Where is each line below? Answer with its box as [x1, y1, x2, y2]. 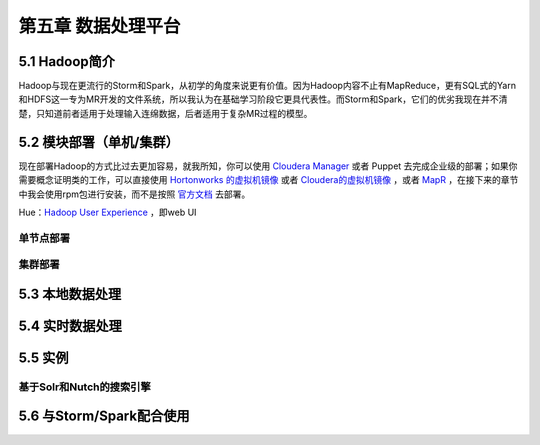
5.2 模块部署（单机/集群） [18, 133, 179, 150]
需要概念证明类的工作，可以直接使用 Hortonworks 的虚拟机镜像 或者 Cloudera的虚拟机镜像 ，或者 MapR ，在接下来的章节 [18, 174, 519, 186]
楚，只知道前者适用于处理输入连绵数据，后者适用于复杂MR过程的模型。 [18, 107, 313, 119]
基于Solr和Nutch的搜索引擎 [18, 380, 152, 394]
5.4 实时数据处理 [18, 317, 122, 334]
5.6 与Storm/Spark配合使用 [18, 408, 190, 425]
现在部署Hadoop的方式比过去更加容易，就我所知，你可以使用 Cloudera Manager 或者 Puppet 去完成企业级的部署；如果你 [18, 160, 518, 172]
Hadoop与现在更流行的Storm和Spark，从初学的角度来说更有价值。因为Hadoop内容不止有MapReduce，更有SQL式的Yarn [18, 80, 517, 92]
